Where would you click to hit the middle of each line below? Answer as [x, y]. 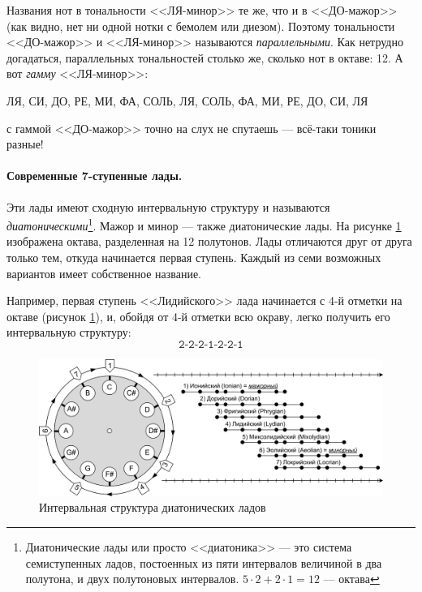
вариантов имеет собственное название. [104, 273]
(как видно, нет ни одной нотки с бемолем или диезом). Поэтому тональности [201, 26]
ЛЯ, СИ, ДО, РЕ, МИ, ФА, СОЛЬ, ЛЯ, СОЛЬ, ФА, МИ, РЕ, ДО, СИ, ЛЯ [187, 100]
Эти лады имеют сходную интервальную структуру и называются [168, 206]
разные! [25, 144]
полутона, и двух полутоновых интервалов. [132, 579]
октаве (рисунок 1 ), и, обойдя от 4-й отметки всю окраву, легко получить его [198, 316]
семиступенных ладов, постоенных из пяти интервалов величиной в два [204, 562]
